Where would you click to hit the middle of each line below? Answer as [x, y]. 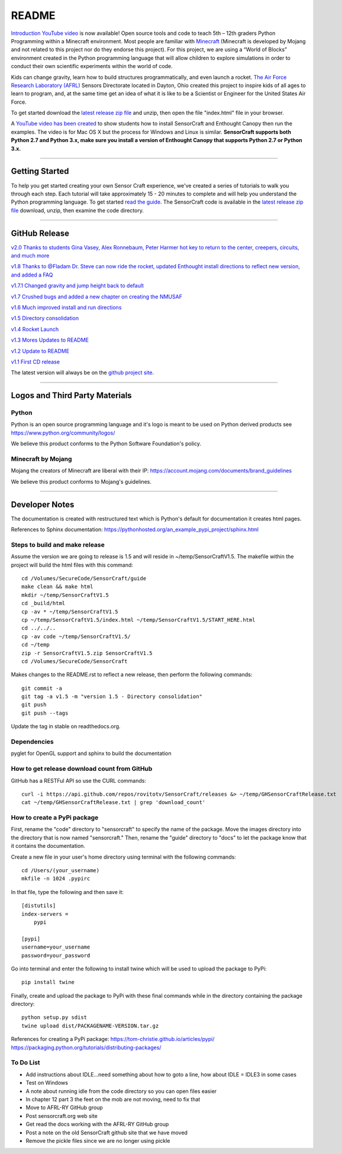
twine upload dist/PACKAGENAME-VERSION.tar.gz [90, 1026]
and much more [30, 255]
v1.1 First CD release [36, 362]
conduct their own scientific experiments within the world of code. [92, 66]
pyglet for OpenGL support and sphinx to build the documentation [91, 753]
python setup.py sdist [54, 1018]
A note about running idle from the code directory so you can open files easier [121, 1091]
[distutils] [39, 906]
